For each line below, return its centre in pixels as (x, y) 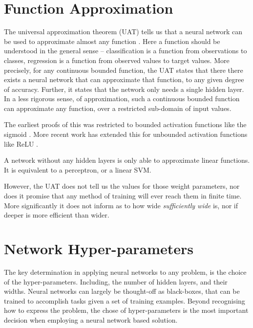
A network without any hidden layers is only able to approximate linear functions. (127, 160)
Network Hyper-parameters (99, 248)
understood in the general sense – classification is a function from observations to (126, 51)
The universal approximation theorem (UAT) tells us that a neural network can (123, 32)
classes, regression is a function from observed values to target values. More (117, 60)
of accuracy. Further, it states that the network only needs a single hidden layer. (124, 89)
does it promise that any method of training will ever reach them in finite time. (123, 196)
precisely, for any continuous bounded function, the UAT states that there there (124, 70)
